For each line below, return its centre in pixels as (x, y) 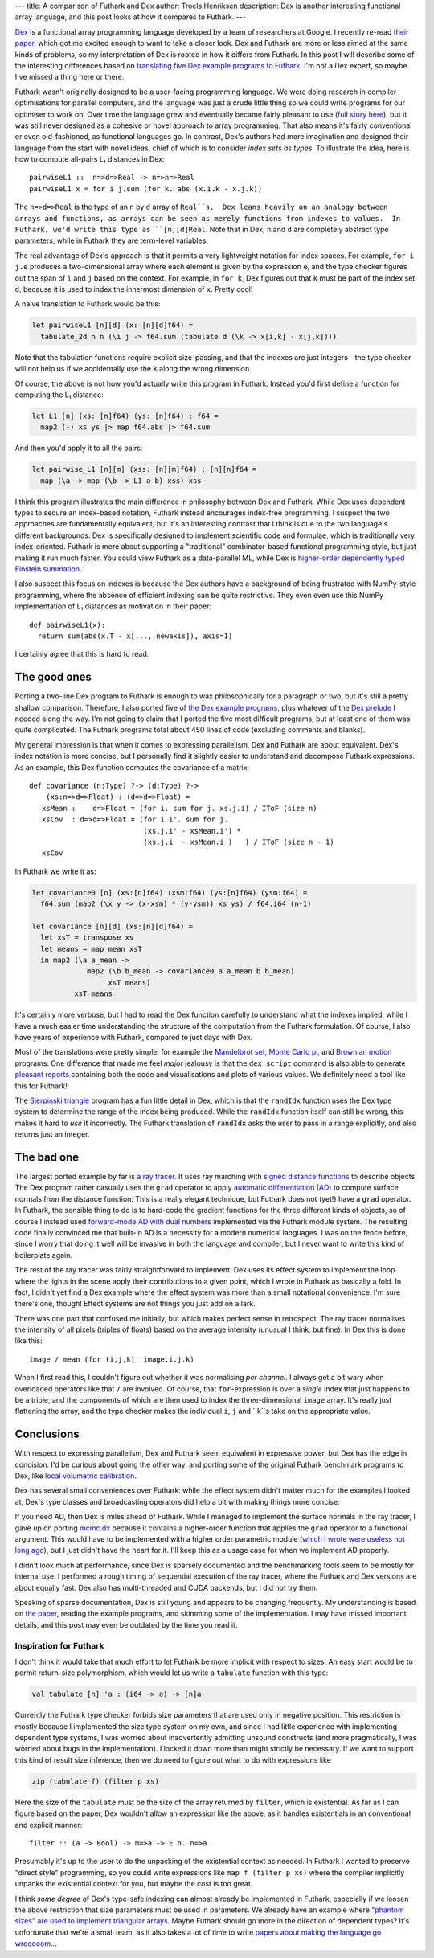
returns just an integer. (52, 1134)
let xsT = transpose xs (87, 938)
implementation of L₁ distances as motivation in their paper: (113, 606)
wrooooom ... (36, 1944)
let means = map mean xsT (91, 949)
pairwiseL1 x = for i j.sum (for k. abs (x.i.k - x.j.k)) (146, 188)
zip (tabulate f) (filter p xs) (96, 1781)
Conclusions (47, 1434)
